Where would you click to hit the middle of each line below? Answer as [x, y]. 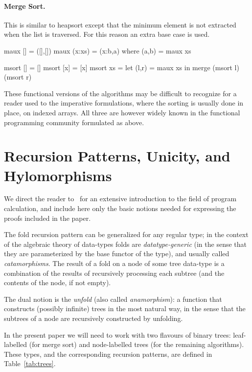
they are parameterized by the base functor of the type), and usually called [117, 253]
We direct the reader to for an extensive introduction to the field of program [120, 199]
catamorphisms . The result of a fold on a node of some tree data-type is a [114, 263]
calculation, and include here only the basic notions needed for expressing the [120, 208]
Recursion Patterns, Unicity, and [117, 156]
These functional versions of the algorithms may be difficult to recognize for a [120, 93]
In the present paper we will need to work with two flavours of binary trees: [117, 334]
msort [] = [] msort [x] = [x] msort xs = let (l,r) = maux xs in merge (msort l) [122, 67]
